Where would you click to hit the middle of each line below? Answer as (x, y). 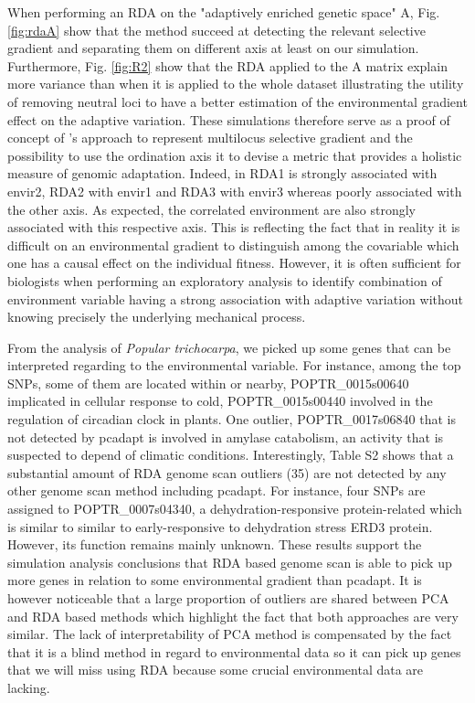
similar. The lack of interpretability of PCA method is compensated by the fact (230, 634)
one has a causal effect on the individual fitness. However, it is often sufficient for (234, 263)
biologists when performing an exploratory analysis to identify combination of (225, 280)
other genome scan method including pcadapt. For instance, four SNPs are (216, 490)
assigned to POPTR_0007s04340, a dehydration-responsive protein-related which (235, 509)
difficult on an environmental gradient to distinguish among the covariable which (233, 245)
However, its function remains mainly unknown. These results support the (215, 544)
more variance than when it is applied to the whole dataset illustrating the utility (236, 84)
